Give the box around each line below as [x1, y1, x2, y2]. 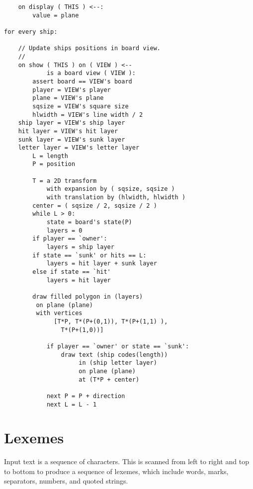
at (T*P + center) [79, 376, 140, 383]
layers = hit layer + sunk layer [46, 260, 157, 267]
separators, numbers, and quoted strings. [4, 476, 128, 486]
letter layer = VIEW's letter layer [18, 144, 140, 152]
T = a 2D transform [32, 177, 97, 184]
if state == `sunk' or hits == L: [32, 251, 147, 259]
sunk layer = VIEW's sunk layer [18, 136, 125, 143]
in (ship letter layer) [79, 359, 157, 367]
